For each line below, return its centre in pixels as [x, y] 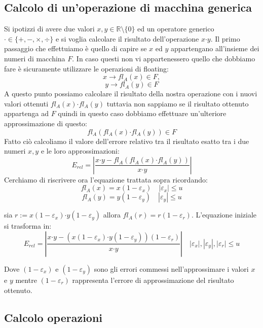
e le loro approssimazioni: [80, 151]
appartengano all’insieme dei [215, 48]
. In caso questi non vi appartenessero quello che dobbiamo [164, 58]
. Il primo [225, 38]
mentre [26, 280]
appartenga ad [26, 113]
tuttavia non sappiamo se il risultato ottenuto [178, 103]
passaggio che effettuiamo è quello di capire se [76, 48]
